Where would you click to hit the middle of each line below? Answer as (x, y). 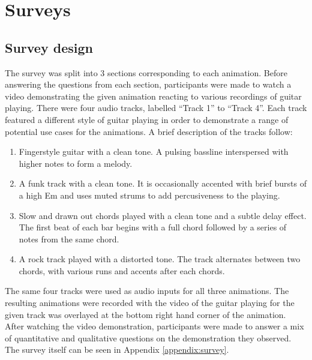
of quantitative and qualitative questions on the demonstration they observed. (148, 337)
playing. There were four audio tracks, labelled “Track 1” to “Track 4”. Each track (156, 108)
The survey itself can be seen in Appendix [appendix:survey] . (117, 349)
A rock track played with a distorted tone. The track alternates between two (160, 259)
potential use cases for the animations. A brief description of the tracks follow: (149, 131)
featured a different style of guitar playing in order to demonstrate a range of (147, 119)
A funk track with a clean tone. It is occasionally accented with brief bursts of (163, 183)
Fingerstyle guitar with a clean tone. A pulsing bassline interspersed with (154, 151)
